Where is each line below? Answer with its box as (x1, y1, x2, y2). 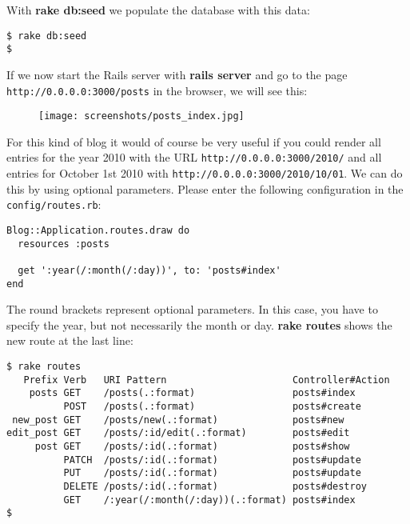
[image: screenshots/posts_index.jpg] (38, 110, 245, 122)
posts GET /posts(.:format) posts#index (29, 387, 356, 399)
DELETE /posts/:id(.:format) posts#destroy (63, 480, 368, 492)
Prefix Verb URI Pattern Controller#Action (23, 374, 390, 386)
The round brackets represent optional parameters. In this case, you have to (6, 301, 378, 318)
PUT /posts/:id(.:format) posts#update (63, 467, 361, 479)
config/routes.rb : (6, 196, 102, 213)
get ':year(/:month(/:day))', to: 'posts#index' (18, 264, 281, 276)
